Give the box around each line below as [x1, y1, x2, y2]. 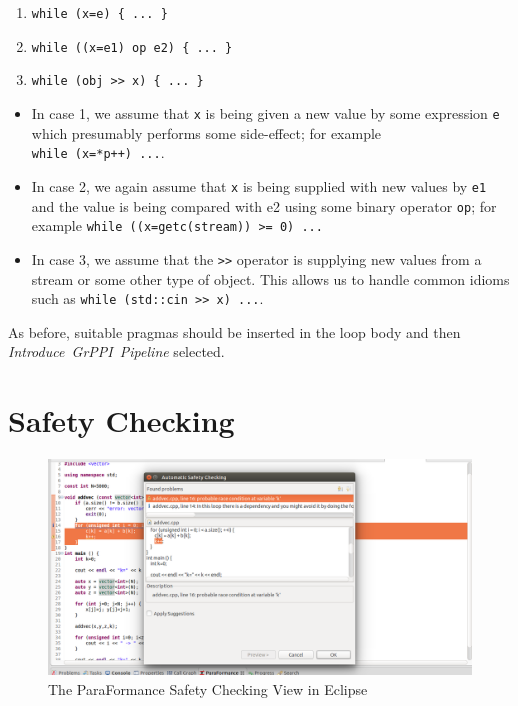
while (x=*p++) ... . [31, 142, 165, 163]
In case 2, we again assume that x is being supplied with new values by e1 [31, 175, 487, 196]
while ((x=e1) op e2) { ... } [31, 40, 233, 55]
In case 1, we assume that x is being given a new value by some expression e [31, 102, 500, 123]
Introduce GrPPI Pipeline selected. [8, 341, 225, 362]
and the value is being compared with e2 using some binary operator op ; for [31, 195, 497, 216]
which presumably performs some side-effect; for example [31, 122, 382, 143]
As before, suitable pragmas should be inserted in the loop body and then [8, 321, 461, 342]
